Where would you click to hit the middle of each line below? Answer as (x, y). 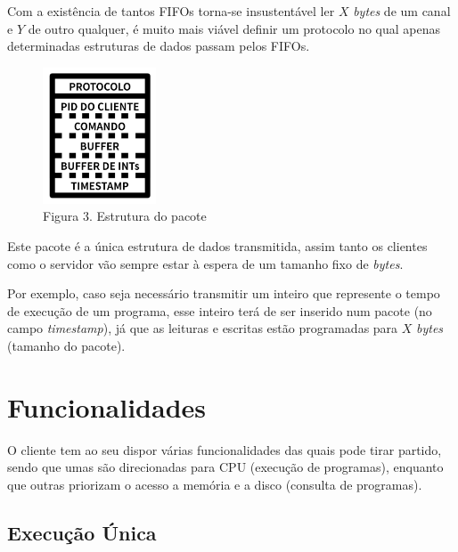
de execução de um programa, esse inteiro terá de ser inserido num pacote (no (220, 310)
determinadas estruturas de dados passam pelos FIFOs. (159, 46)
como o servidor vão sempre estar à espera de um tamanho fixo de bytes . (205, 263)
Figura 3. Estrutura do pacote (125, 216)
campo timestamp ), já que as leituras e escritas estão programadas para (203, 328)
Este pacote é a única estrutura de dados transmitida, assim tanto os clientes (217, 246)
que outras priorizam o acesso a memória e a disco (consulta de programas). (215, 484)
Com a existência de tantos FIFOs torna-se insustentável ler (171, 11)
